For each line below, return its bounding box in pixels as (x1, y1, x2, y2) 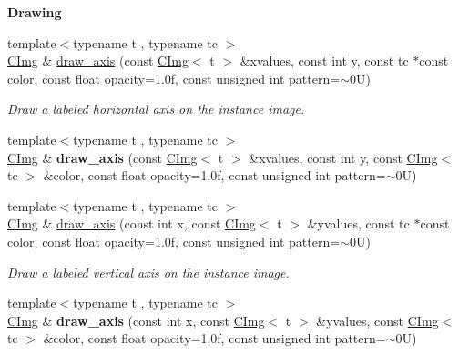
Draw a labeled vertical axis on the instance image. (7, 262, 290, 281)
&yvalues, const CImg (316, 310, 439, 329)
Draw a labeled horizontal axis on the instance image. (7, 99, 305, 118)
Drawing (7, 3, 62, 21)
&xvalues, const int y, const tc (240, 51, 409, 70)
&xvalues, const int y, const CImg (249, 147, 438, 167)
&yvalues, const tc (307, 214, 410, 233)
